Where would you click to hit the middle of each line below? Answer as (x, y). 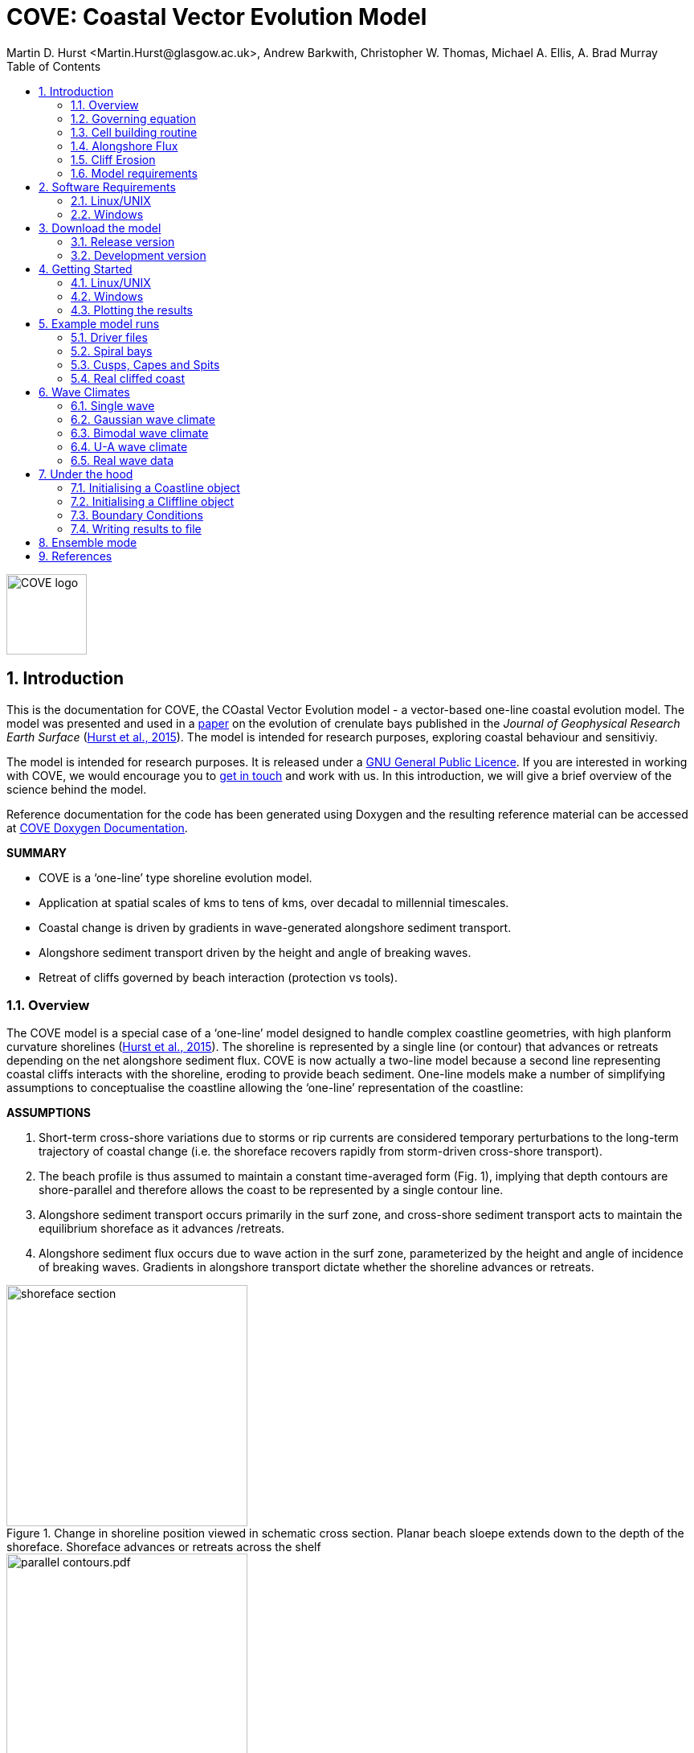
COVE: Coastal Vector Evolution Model (217, 17)
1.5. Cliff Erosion (113, 159)
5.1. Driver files (109, 337)
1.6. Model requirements (134, 173)
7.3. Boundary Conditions (137, 515)
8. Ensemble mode (88, 542)
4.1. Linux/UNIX (111, 282)
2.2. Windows (107, 214)
